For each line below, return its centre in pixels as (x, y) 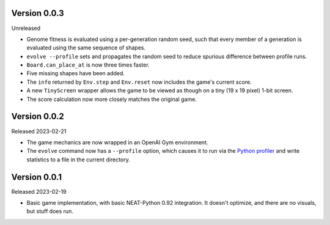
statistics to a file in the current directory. (79, 160)
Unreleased (26, 28)
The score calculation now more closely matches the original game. (112, 99)
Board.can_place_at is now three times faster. (88, 65)
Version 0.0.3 (38, 13)
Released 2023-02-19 (39, 191)
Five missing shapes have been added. (76, 73)
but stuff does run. (50, 212)
